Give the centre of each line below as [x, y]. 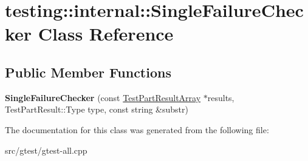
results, [221, 97]
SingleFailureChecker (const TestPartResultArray [103, 97]
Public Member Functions [88, 72]
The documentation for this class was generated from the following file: [137, 129]
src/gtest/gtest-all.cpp [46, 150]
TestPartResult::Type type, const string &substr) [97, 109]
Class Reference [106, 34]
